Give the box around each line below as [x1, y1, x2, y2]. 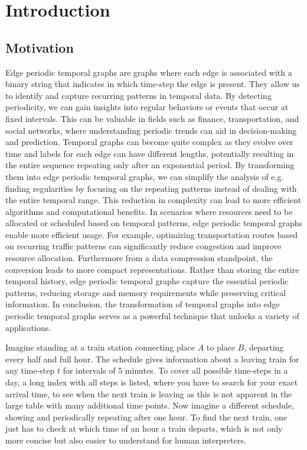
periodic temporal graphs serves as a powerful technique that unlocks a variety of [5, 310, 299, 322]
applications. [5, 321, 51, 333]
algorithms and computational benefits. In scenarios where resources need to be [5, 205, 293, 217]
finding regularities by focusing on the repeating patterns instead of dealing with [5, 182, 297, 194]
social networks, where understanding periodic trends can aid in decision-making [5, 124, 297, 136]
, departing [244, 341, 284, 353]
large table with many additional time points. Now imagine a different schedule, [5, 399, 295, 412]
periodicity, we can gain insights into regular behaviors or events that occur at [5, 101, 289, 113]
